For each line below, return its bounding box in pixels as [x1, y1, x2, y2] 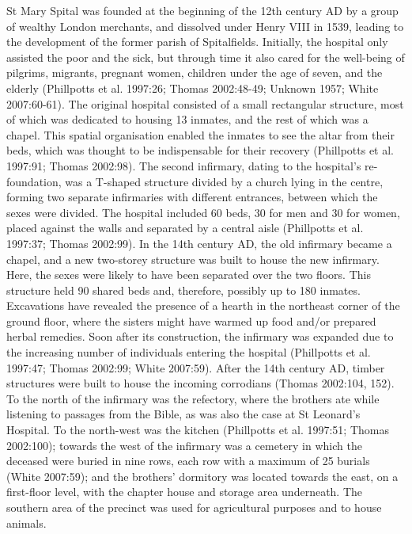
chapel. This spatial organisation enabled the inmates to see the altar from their [6, 126, 395, 143]
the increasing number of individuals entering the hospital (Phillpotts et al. [6, 344, 371, 360]
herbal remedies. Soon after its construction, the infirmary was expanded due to [6, 328, 394, 345]
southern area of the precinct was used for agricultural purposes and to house [6, 499, 382, 515]
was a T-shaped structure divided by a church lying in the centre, [65, 173, 384, 189]
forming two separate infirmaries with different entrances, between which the [6, 189, 378, 205]
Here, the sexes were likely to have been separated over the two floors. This [6, 266, 371, 283]
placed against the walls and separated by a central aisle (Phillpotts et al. [6, 219, 364, 236]
